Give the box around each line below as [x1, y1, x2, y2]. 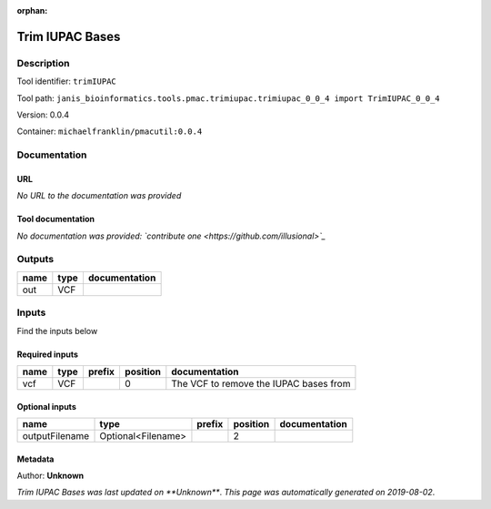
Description [16, 56, 70, 69]
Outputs [16, 253, 55, 266]
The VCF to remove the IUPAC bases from [171, 377, 351, 390]
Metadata [16, 453, 55, 464]
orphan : [16, 5, 48, 15]
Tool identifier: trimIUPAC [16, 76, 117, 87]
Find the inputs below [16, 325, 98, 336]
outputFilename [22, 429, 90, 442]
